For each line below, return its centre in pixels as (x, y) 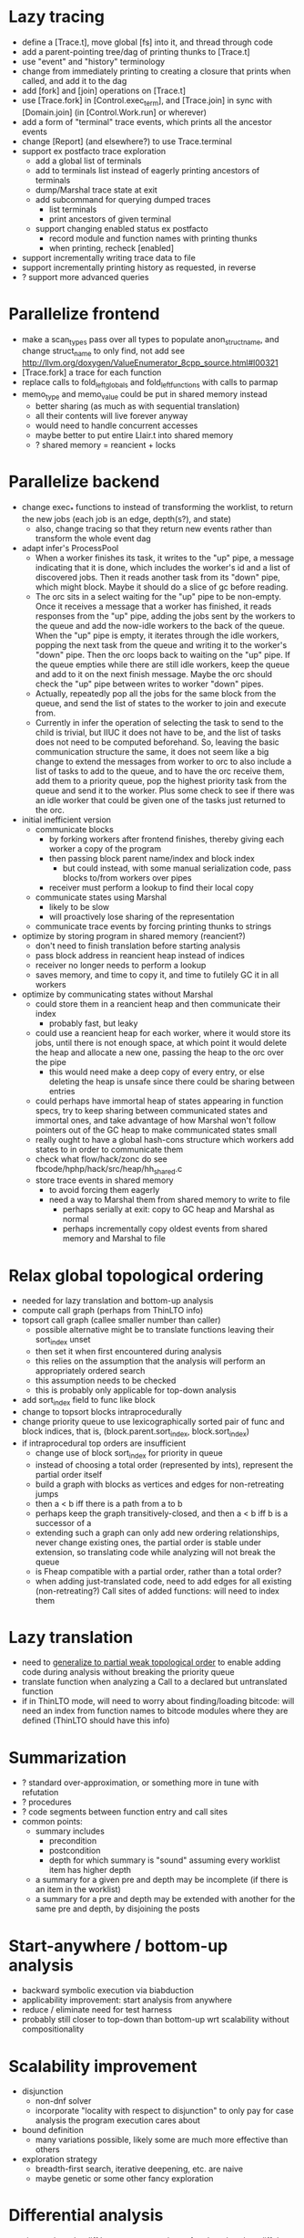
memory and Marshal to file (114, 1239)
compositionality (53, 2029)
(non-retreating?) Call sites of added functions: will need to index (157, 1591)
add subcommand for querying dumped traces (123, 199)
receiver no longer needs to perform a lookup (121, 965)
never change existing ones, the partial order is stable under (148, 1542)
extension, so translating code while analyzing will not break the (155, 1552)
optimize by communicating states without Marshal (117, 994)
